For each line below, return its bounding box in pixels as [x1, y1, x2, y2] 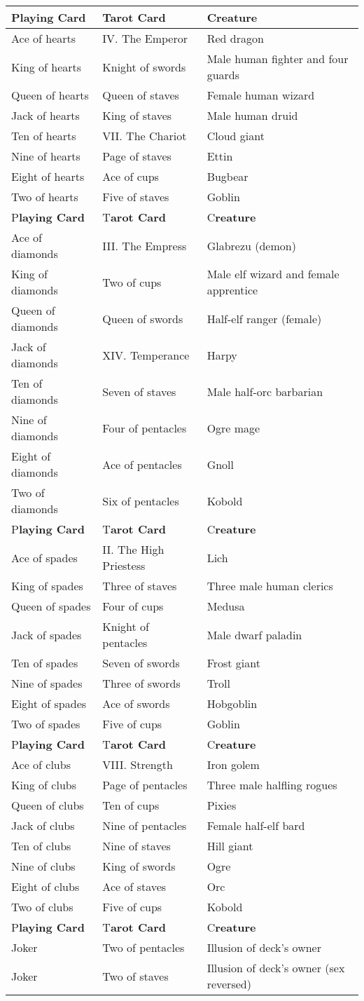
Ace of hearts [11, 30, 76, 46]
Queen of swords [102, 310, 183, 327]
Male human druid [206, 107, 298, 123]
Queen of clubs [11, 797, 84, 813]
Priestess [102, 557, 146, 573]
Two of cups [102, 273, 162, 290]
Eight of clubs [11, 878, 80, 894]
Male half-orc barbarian [206, 383, 323, 400]
